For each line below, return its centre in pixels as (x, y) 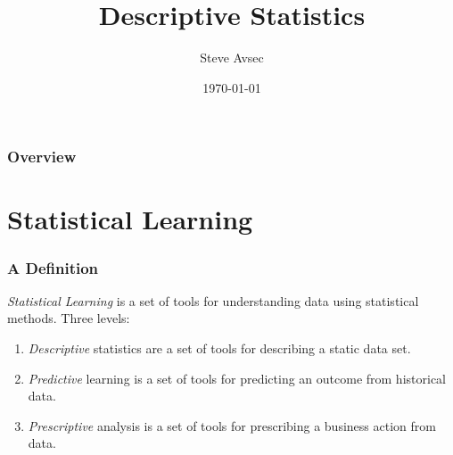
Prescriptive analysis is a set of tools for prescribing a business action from (232, 425)
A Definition (53, 267)
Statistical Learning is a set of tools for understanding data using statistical (213, 300)
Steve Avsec (232, 58)
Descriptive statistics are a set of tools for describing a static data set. (219, 348)
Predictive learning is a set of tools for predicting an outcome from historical (237, 378)
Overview (42, 157)
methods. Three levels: (69, 318)
